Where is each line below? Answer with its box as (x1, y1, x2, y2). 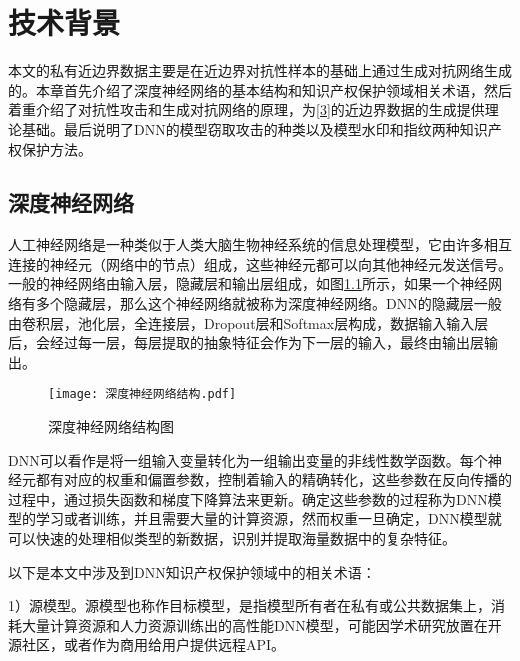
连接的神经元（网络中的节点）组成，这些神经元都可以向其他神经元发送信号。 (8, 253, 512, 274)
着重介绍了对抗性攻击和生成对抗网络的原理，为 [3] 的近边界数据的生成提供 (8, 99, 485, 120)
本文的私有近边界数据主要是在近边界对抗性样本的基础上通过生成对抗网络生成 (8, 60, 512, 81)
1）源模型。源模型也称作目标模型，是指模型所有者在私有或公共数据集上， (8, 595, 491, 616)
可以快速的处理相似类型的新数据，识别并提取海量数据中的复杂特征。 (8, 528, 456, 549)
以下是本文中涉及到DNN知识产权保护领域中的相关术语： (8, 561, 376, 582)
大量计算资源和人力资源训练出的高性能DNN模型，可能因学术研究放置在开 (21, 614, 502, 635)
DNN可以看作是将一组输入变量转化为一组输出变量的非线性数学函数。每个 (8, 449, 488, 470)
